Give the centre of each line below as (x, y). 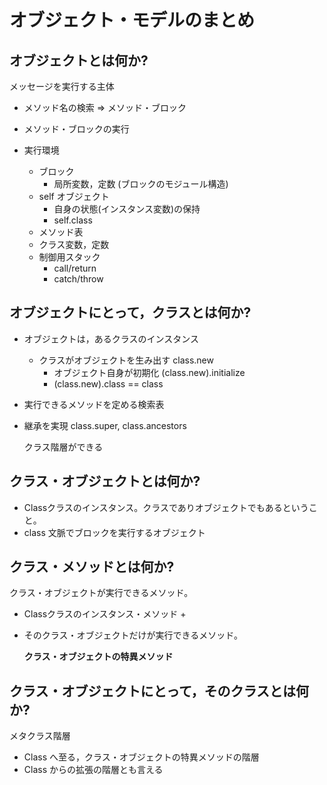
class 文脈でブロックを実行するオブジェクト (114, 532)
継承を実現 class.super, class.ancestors (105, 425)
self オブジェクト (74, 196)
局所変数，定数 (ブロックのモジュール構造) (141, 184)
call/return (75, 268)
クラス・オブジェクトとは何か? (105, 481)
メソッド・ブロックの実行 (76, 129)
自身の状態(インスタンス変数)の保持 (127, 209)
